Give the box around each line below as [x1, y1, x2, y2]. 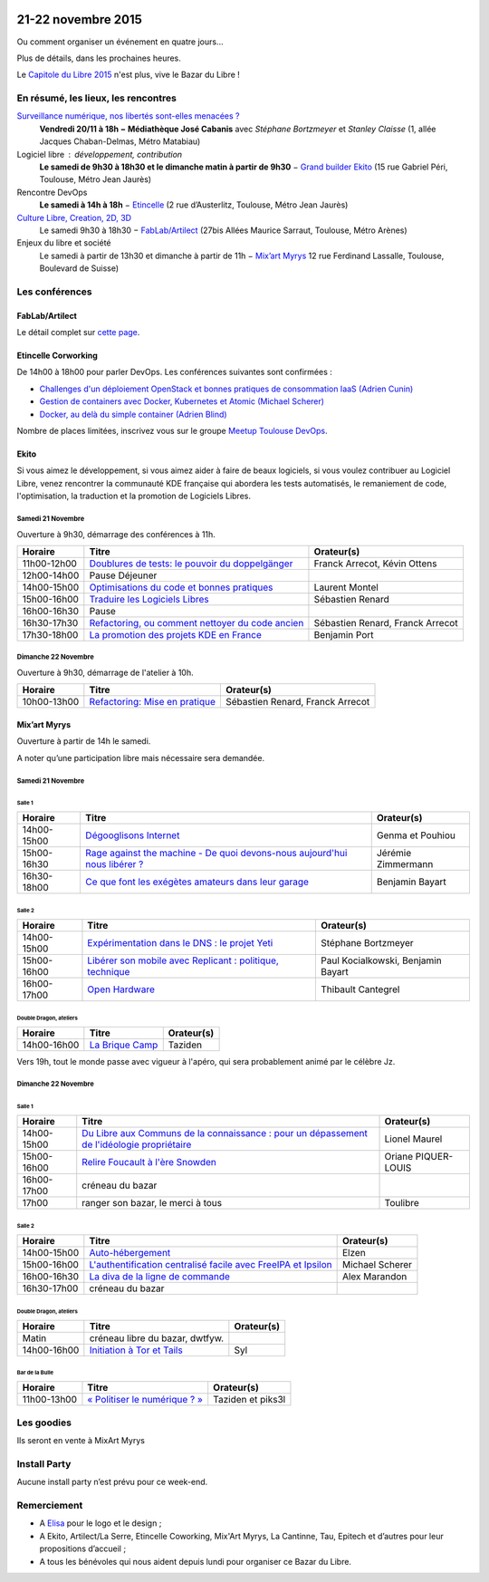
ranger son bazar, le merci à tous [81, 1196, 222, 1209]
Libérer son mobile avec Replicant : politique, [87, 954, 280, 967]
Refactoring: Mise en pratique [89, 696, 216, 709]
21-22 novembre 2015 [16, 12, 142, 27]
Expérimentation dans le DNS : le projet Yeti [87, 936, 273, 949]
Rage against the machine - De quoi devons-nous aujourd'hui [85, 846, 348, 859]
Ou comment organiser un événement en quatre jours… [16, 36, 224, 47]
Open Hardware [87, 983, 156, 996]
